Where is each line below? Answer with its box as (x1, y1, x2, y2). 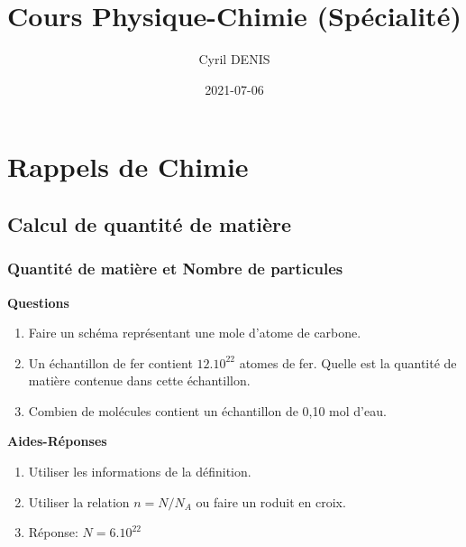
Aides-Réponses (7, 431, 107, 450)
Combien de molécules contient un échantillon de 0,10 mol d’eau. (28, 401, 387, 420)
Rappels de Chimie (7, 148, 249, 185)
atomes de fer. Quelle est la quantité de (239, 353, 457, 372)
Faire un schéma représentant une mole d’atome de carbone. (28, 323, 361, 342)
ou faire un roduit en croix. (196, 492, 346, 511)
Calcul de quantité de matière (7, 209, 292, 237)
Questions (7, 292, 69, 311)
